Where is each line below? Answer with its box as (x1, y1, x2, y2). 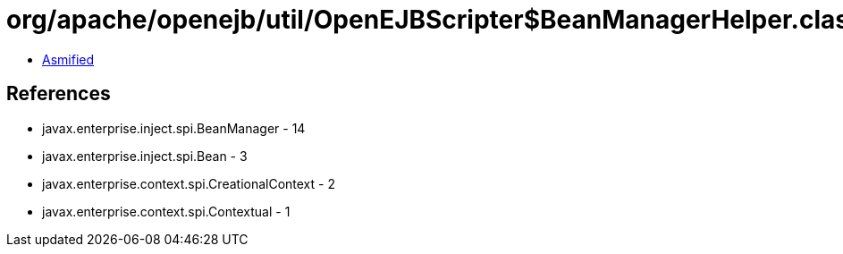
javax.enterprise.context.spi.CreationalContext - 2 (42, 175, 335, 191)
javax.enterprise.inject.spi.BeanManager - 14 (42, 120, 306, 136)
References (6, 82, 111, 106)
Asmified (42, 51, 95, 67)
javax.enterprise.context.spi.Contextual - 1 (42, 203, 291, 219)
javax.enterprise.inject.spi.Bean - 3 (42, 148, 248, 164)
